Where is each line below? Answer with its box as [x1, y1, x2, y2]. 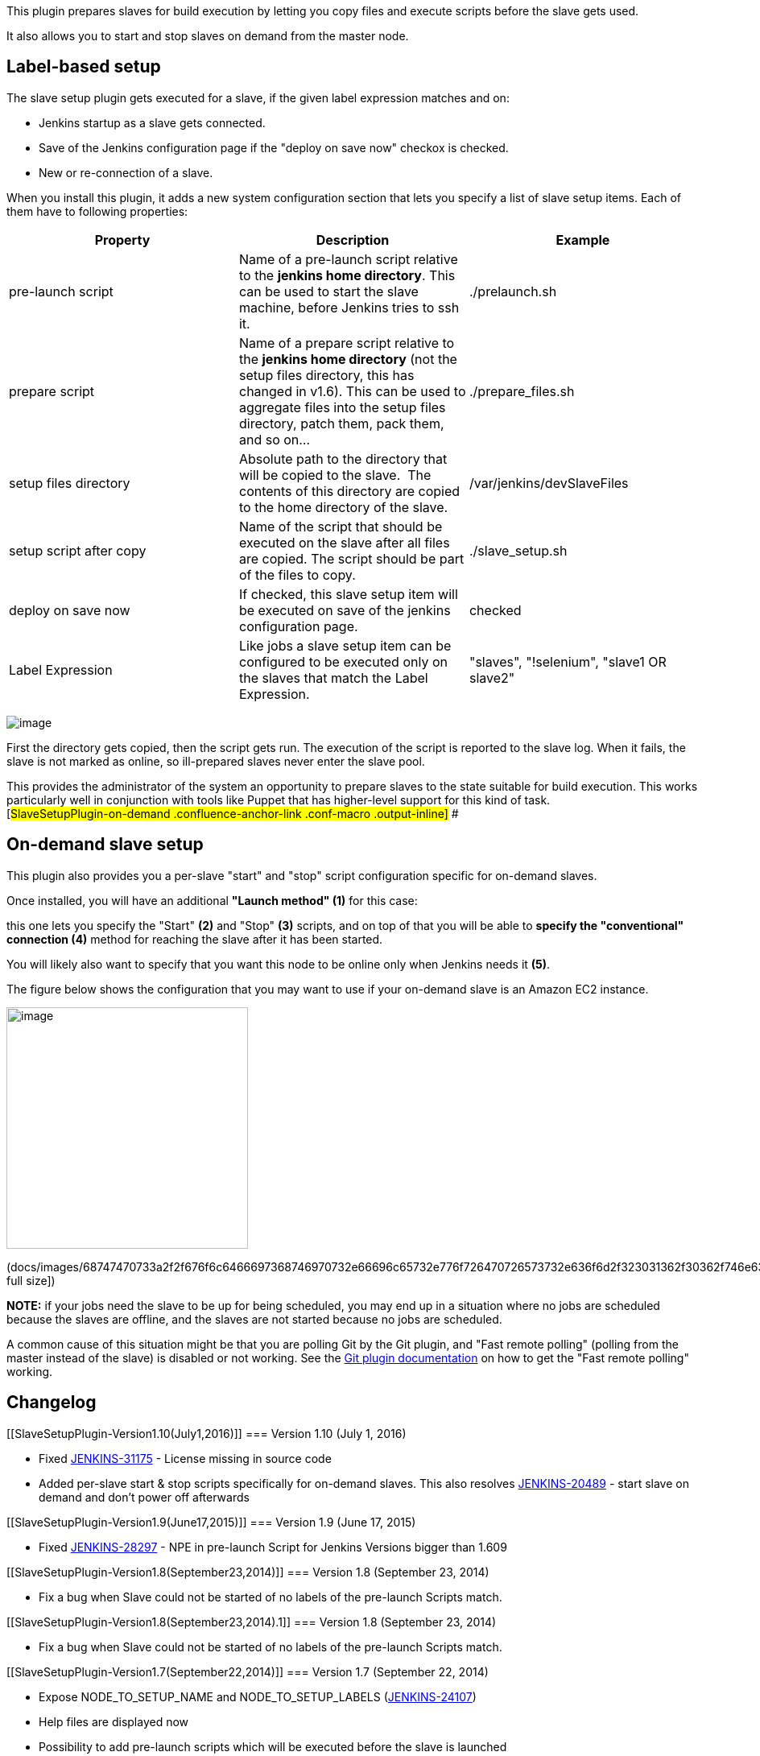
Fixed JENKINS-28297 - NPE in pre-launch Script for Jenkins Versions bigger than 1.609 [39, 1539, 507, 1554]
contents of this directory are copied [238, 482, 461, 499]
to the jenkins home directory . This [238, 266, 456, 283]
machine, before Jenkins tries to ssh [238, 299, 460, 316]
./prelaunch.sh [469, 283, 557, 300]
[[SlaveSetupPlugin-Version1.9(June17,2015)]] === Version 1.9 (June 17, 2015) [6, 1514, 416, 1529]
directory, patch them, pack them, [238, 415, 444, 432]
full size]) [6, 1273, 56, 1287]
